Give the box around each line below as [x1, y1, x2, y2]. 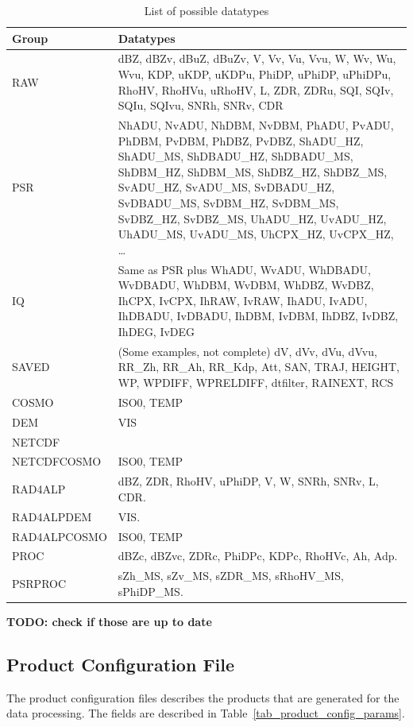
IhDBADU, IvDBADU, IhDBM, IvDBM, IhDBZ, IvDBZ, [118, 307, 399, 324]
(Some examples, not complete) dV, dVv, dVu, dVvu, [118, 342, 377, 359]
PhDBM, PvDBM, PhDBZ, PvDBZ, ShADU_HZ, [118, 132, 364, 149]
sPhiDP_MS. [118, 582, 183, 599]
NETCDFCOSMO [12, 453, 102, 470]
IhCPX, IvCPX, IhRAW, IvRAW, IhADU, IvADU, [118, 292, 368, 308]
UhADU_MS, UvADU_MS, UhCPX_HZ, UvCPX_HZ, [118, 226, 394, 242]
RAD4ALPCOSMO [12, 528, 107, 544]
